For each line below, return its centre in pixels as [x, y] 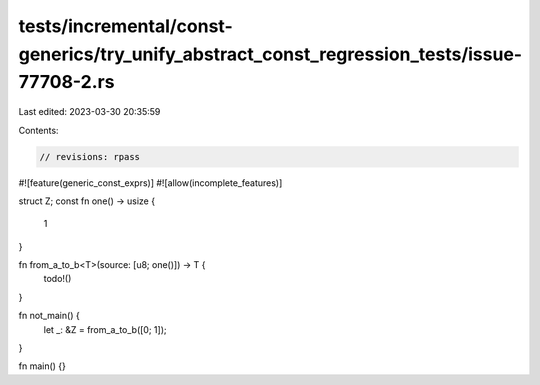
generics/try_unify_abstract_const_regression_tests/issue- [270, 54]
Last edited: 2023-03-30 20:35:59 [89, 112]
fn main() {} [42, 366]
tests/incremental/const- [126, 26]
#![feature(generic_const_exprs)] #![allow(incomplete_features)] [150, 182]
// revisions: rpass [89, 156]
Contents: [38, 130]
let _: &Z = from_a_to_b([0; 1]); [105, 329]
